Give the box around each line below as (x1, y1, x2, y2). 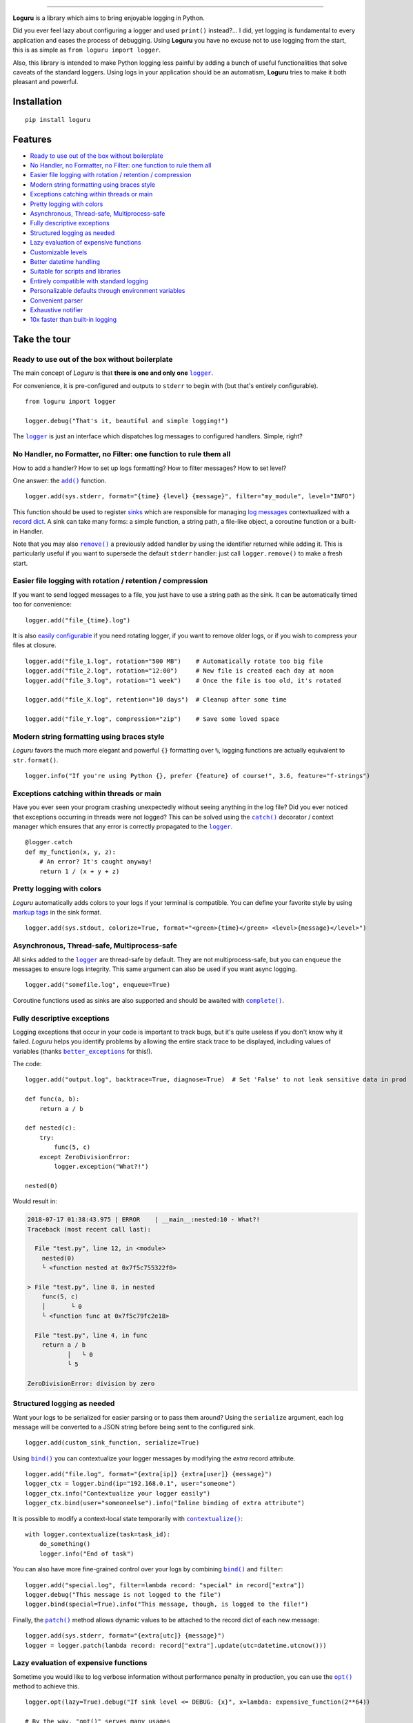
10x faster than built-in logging (30, 316, 117, 324)
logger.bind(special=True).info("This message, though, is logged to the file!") (25, 1600, 309, 1609)
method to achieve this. (12, 1682, 79, 1691)
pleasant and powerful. (12, 78, 79, 86)
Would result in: (12, 1197, 58, 1205)
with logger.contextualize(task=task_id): (25, 1531, 171, 1538)
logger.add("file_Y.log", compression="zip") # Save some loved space (25, 715, 280, 723)
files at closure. (12, 641, 57, 649)
